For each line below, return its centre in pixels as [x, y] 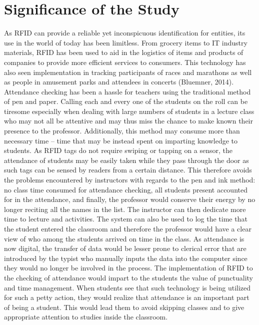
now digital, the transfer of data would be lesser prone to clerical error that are [125, 248]
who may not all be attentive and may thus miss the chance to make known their [128, 121]
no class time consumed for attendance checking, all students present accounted [126, 189]
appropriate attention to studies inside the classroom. [86, 317]
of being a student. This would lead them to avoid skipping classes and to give [124, 307]
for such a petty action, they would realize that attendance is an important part [127, 297]
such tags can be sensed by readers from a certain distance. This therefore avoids [128, 170]
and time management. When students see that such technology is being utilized [127, 287]
